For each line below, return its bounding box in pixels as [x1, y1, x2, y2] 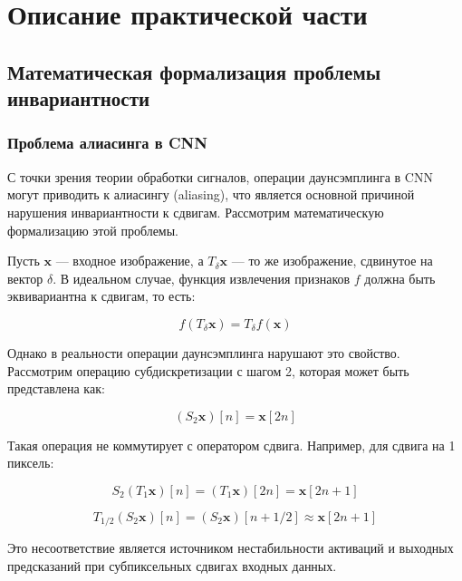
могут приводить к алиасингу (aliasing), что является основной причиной [7, 185, 415, 204]
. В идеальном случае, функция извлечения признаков [53, 268, 351, 287]
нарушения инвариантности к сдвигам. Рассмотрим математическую [7, 202, 384, 221]
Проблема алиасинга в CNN [7, 131, 207, 154]
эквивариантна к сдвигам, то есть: [7, 286, 196, 305]
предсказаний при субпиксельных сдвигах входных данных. [7, 556, 337, 575]
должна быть [364, 268, 436, 287]
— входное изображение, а [55, 251, 204, 270]
